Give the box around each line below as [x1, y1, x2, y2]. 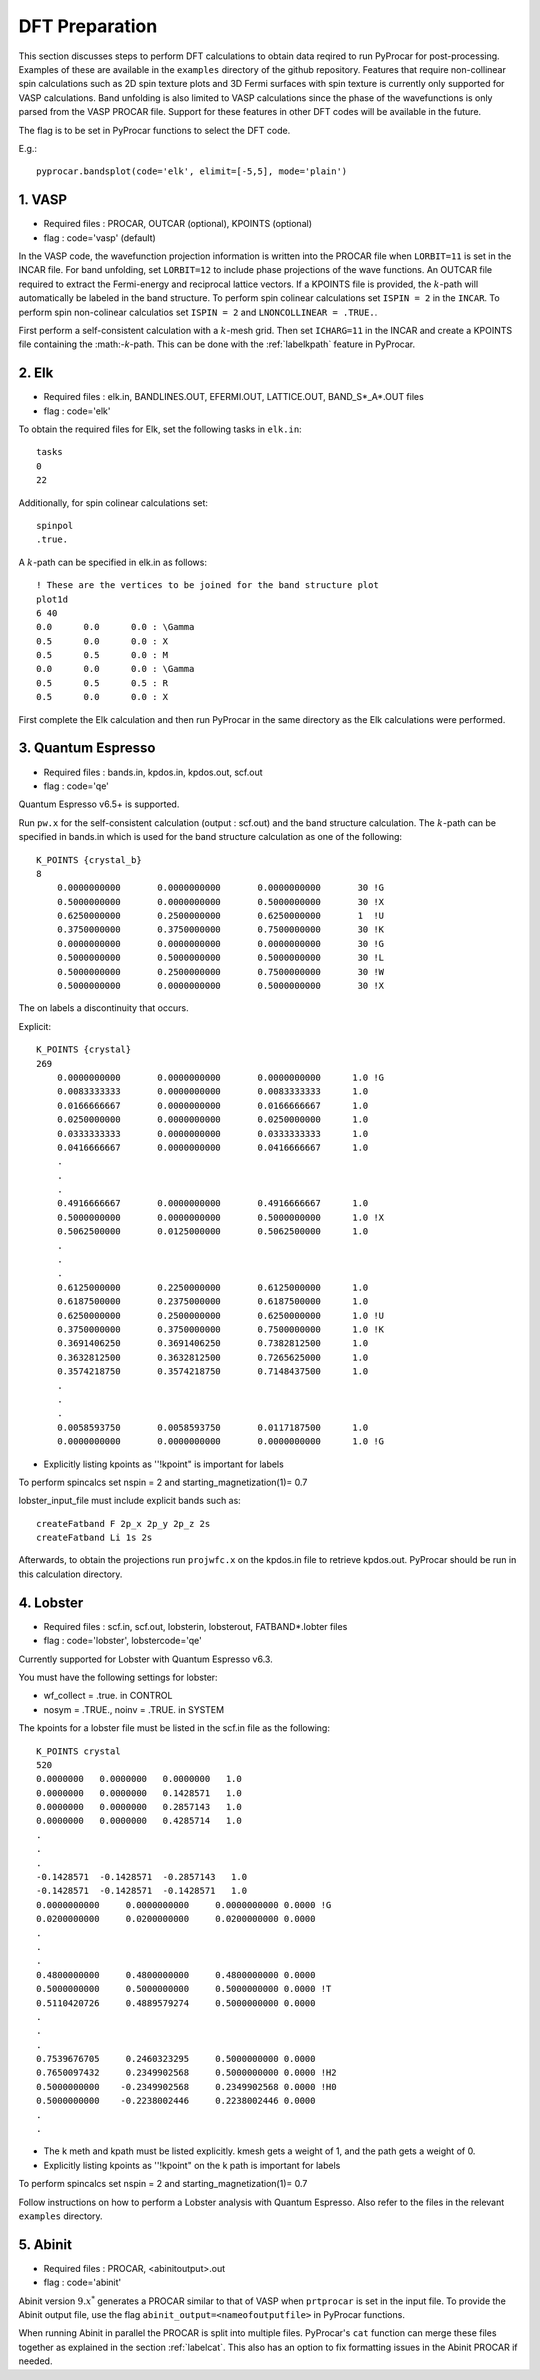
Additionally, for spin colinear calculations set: [18, 496, 209, 509]
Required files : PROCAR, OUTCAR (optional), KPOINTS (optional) [43, 218, 313, 230]
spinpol [36, 520, 74, 531]
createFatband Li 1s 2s [36, 1532, 153, 1544]
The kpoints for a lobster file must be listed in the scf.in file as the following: [18, 1722, 330, 1734]
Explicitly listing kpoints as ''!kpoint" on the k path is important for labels [43, 2159, 341, 2171]
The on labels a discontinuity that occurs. [18, 1002, 189, 1014]
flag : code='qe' [43, 780, 110, 792]
